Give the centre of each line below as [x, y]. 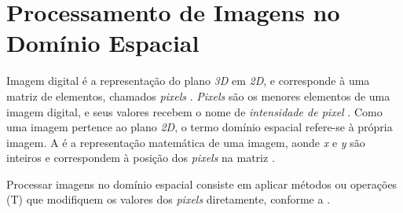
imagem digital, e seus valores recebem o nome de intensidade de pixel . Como [194, 111]
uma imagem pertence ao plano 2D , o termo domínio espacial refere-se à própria [200, 127]
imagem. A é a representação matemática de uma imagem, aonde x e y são [186, 142]
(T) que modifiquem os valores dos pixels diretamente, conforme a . [169, 199]
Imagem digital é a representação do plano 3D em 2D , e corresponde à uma [188, 81]
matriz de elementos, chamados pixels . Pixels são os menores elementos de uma [198, 95]
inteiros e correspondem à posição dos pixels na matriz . [141, 158]
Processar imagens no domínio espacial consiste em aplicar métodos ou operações [202, 184]
